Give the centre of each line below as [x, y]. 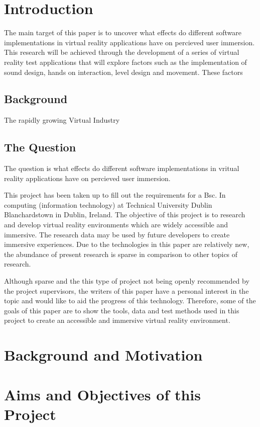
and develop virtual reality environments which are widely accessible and [116, 225]
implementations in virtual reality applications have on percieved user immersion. [129, 42]
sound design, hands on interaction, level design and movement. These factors [123, 72]
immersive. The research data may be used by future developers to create [117, 234]
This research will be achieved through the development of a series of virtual [122, 52]
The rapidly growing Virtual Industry [62, 120]
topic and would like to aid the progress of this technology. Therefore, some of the [130, 301]
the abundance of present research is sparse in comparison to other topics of [121, 254]
